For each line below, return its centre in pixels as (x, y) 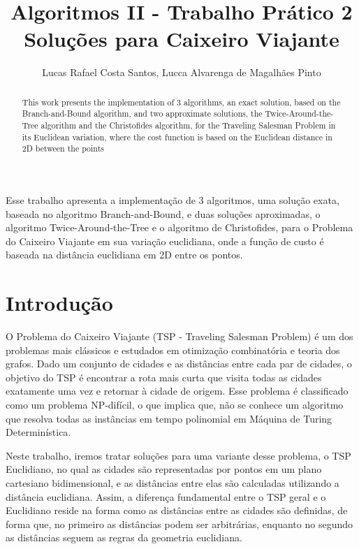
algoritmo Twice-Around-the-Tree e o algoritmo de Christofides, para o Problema (179, 227)
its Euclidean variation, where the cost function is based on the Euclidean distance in (177, 137)
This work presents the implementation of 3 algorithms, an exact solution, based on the (181, 102)
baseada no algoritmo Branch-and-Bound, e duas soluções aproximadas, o (163, 213)
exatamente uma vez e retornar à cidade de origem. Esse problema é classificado (177, 391)
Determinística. (38, 432)
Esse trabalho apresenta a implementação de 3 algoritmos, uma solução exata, (173, 199)
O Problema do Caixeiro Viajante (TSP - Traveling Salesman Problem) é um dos (179, 336)
